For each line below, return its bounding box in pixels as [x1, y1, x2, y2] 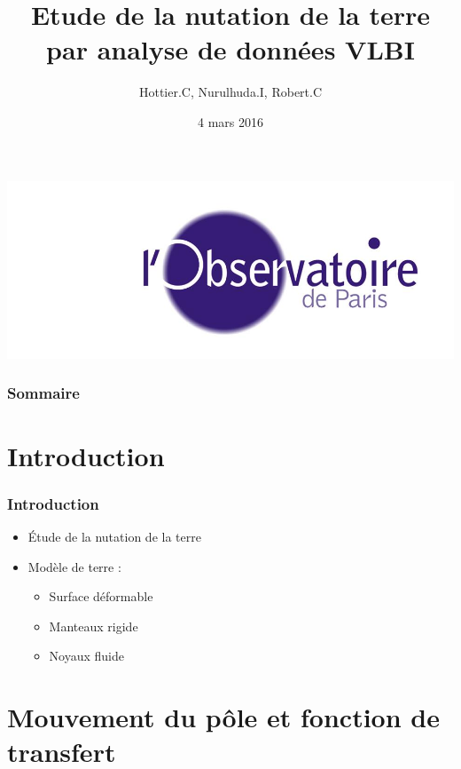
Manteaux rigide [49, 616, 138, 635]
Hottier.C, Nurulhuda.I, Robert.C [138, 83, 323, 101]
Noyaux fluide [49, 646, 124, 665]
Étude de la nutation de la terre [27, 527, 201, 545]
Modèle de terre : [27, 557, 121, 575]
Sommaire [7, 382, 80, 404]
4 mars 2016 [198, 112, 263, 131]
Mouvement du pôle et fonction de [7, 699, 440, 735]
